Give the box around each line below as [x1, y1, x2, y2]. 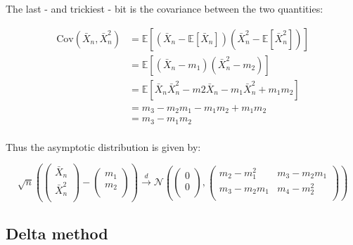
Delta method [6, 222, 108, 244]
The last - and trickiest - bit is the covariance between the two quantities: [6, 1, 323, 15]
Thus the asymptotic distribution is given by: [6, 139, 201, 154]
